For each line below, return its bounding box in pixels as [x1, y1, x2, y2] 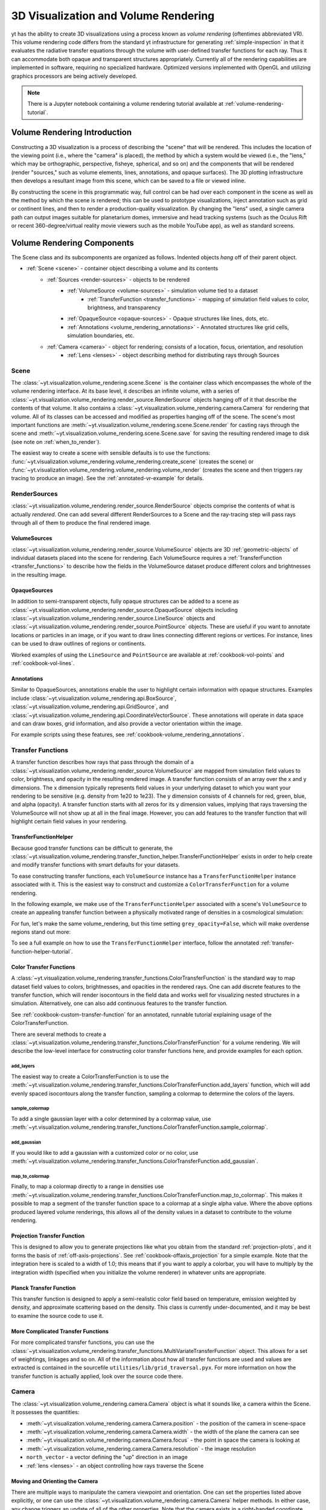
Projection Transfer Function [11, 1232, 85, 1239]
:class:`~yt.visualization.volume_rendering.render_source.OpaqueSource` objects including [11, 606, 238, 613]
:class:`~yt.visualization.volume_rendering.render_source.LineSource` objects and [11, 615, 216, 622]
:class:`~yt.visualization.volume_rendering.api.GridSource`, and [11, 703, 169, 710]
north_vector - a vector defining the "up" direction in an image [26, 1453, 188, 1461]
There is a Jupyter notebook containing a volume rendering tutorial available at [27, 100, 223, 108]
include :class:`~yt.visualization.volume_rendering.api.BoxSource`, [11, 695, 177, 702]
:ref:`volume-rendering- [224, 100, 284, 108]
